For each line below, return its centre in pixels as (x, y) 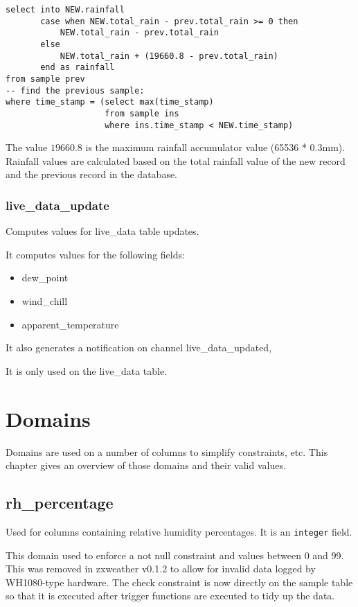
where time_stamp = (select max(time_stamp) (110, 102)
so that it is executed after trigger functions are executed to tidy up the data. (170, 596)
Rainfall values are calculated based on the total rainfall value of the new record (176, 160)
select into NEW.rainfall (65, 10)
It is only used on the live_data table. (87, 370)
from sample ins (142, 113)
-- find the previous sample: (75, 90)
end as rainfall (78, 68)
